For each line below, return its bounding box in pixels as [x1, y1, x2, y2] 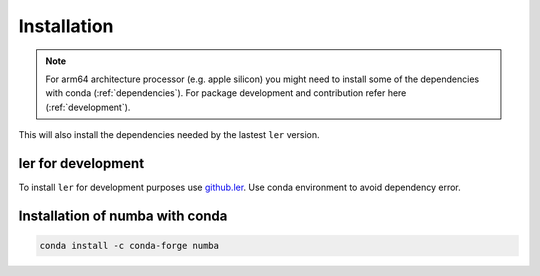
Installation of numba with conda [18, 207, 228, 224]
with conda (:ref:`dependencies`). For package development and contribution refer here [45, 87, 407, 99]
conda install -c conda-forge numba [39, 240, 220, 252]
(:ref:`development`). [45, 101, 131, 113]
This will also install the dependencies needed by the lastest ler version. [18, 129, 320, 141]
